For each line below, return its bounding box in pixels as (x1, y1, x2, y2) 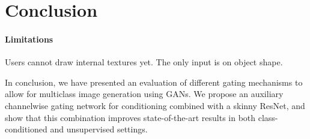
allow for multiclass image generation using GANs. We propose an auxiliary (5, 87, 284, 100)
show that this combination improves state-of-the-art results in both (5, 111, 256, 123)
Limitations (5, 32, 53, 45)
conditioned (5, 123, 47, 135)
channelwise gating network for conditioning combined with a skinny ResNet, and (5, 99, 305, 111)
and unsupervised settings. (50, 123, 148, 135)
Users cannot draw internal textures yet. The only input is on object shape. (5, 56, 283, 68)
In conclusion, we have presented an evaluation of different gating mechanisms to (5, 75, 303, 88)
